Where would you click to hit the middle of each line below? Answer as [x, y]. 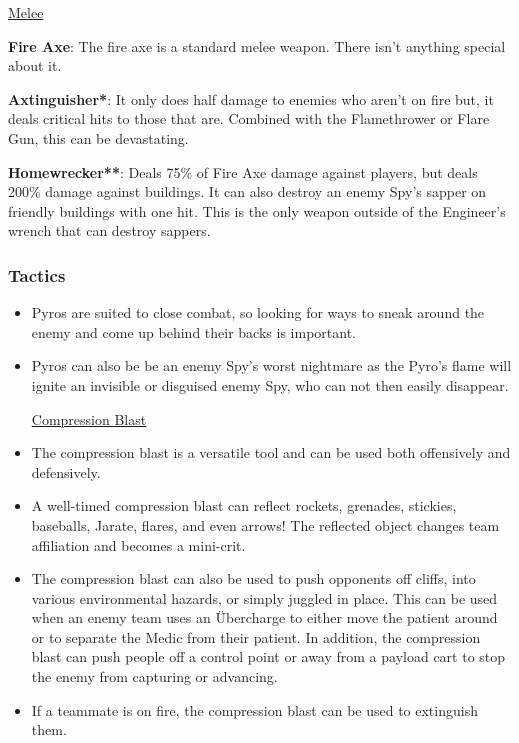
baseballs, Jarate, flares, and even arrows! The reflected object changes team [265, 524]
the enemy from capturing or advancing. [154, 676]
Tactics [37, 274]
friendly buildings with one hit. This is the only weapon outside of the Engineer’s [257, 210]
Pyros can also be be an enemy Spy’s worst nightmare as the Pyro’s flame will [271, 365]
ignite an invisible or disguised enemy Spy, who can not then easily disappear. [270, 384]
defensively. [66, 471]
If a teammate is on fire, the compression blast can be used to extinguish [254, 709]
